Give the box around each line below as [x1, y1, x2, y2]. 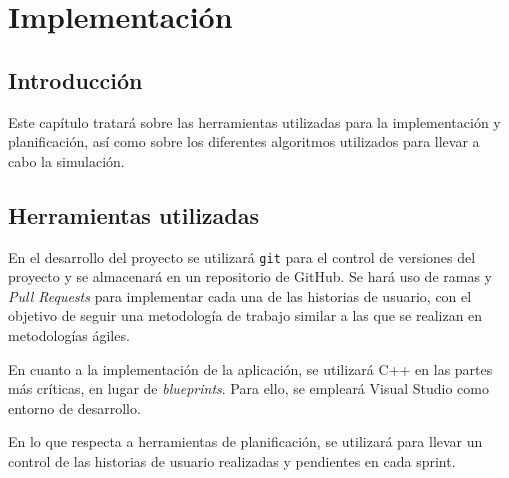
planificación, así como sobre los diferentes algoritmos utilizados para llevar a [8, 131, 480, 152]
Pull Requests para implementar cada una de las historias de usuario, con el [8, 285, 472, 306]
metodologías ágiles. [8, 325, 130, 345]
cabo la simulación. [8, 150, 125, 171]
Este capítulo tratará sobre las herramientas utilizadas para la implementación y [8, 111, 501, 132]
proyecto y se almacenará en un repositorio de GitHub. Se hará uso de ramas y [8, 266, 493, 287]
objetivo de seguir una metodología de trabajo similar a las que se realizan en [8, 305, 483, 326]
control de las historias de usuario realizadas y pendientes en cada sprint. [8, 450, 456, 471]
